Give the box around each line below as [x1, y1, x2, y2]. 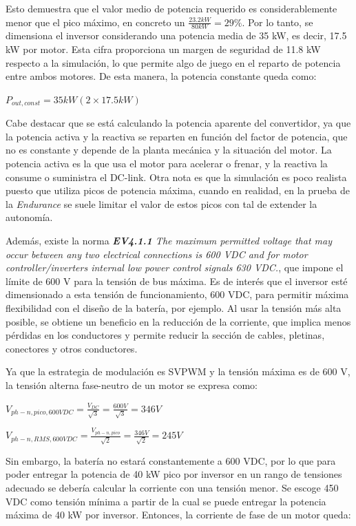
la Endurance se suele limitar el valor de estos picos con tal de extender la [6, 196, 317, 211]
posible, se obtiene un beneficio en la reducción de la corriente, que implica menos [6, 314, 351, 328]
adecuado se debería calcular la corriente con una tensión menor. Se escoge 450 [6, 481, 339, 495]
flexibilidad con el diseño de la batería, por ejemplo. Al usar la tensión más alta [6, 300, 342, 315]
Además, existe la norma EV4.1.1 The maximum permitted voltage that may [6, 233, 332, 247]
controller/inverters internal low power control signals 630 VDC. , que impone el [6, 260, 344, 275]
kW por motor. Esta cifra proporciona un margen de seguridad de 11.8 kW [6, 42, 321, 56]
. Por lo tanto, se [242, 14, 313, 29]
